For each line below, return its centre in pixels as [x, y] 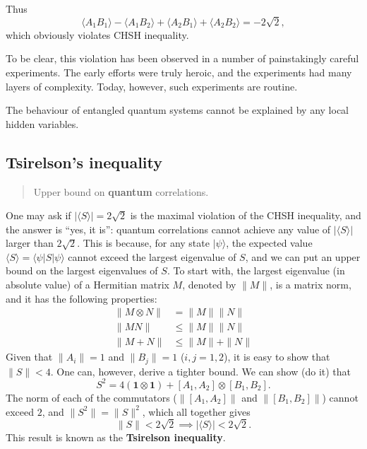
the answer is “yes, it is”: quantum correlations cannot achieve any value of [168, 229]
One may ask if [38, 215]
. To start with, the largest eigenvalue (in [256, 270]
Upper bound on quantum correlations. [121, 191]
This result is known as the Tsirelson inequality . [116, 437]
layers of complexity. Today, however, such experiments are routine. [152, 86]
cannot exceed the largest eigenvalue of [152, 256]
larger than [30, 243]
